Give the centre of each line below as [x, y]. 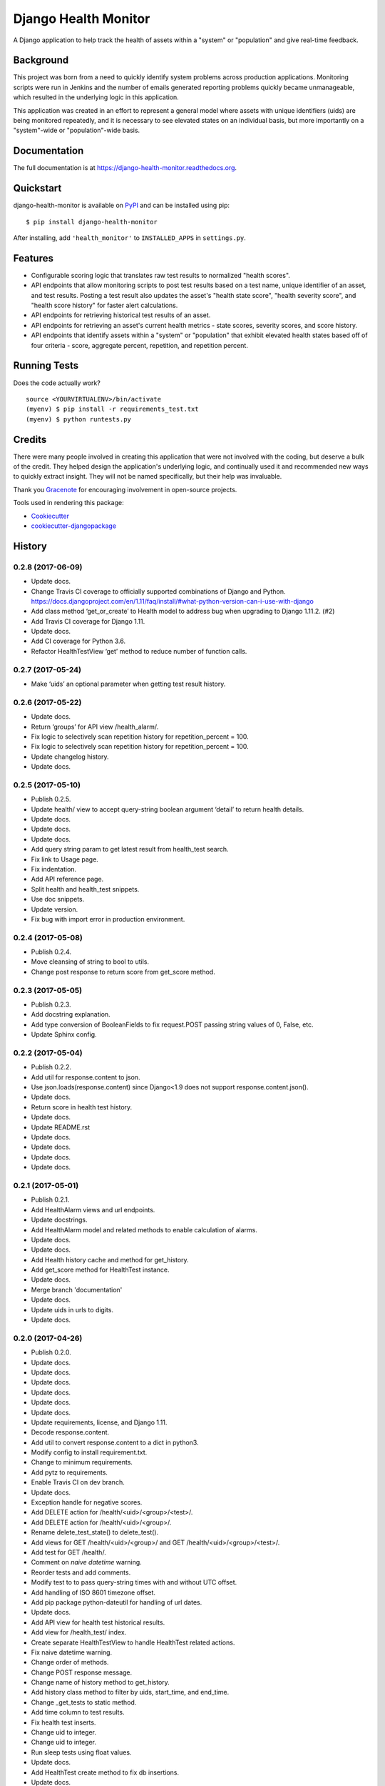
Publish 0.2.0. [51, 1352]
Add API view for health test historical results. [98, 1622]
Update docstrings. [59, 1220]
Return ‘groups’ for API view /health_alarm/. [95, 727]
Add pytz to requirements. [70, 1472]
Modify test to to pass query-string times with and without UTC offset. [134, 1582]
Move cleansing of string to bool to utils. [90, 962]
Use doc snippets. [58, 899]
